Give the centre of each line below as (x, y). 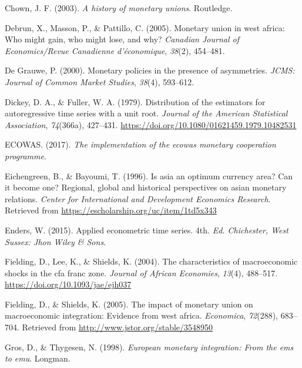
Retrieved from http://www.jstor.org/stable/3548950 (118, 327)
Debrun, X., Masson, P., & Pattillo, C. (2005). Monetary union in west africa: (145, 27)
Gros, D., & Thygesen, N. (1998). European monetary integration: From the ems (149, 347)
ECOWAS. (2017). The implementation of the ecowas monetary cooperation (140, 144)
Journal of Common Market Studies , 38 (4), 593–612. (100, 81)
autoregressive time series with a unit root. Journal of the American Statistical (146, 113)
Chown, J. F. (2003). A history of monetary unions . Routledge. (119, 8)
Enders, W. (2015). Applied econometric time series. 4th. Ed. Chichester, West (147, 230)
